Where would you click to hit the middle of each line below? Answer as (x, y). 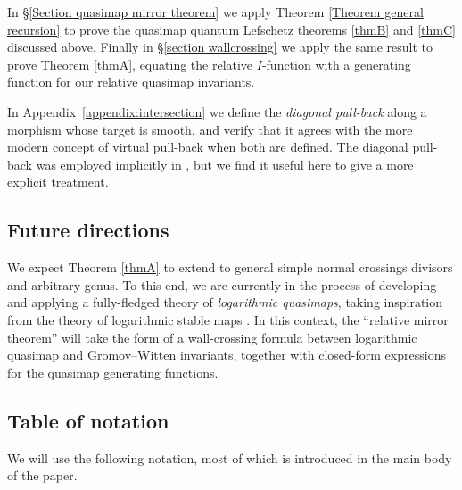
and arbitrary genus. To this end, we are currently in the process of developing (222, 284)
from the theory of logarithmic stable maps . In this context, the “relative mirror (228, 319)
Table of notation (88, 420)
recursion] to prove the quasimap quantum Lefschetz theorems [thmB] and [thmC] (231, 29)
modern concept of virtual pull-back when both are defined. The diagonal (208, 147)
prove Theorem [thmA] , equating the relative (130, 64)
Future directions (88, 230)
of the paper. (42, 475)
